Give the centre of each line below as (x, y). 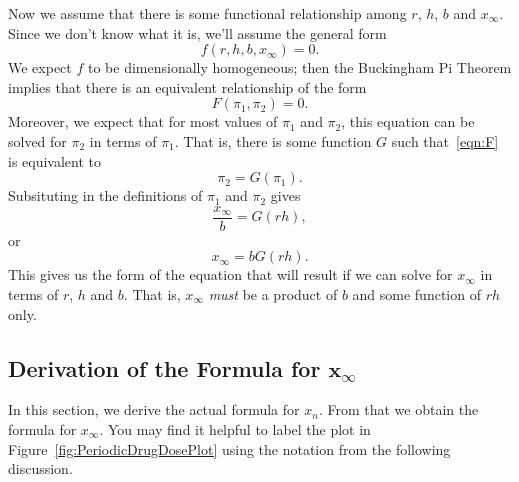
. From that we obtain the (398, 409)
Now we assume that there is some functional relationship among (207, 13)
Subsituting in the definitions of (105, 195)
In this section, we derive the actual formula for (154, 409)
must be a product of (273, 294)
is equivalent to (55, 160)
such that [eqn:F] (445, 140)
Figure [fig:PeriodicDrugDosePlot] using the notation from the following (229, 448)
